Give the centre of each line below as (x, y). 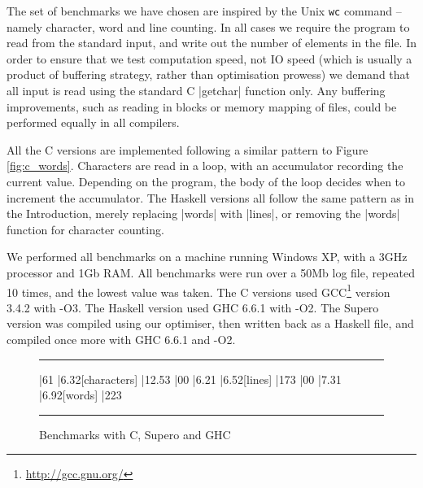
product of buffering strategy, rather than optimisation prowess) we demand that (209, 74)
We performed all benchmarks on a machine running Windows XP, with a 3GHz (207, 257)
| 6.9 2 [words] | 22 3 (81, 395)
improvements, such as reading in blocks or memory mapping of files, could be (202, 106)
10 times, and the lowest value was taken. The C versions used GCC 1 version (198, 290)
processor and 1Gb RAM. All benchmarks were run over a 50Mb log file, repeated (211, 272)
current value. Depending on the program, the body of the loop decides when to (206, 181)
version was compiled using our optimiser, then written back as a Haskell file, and (210, 323)
